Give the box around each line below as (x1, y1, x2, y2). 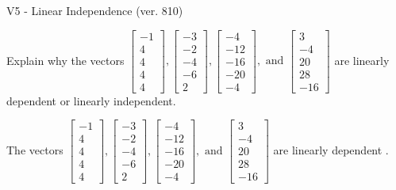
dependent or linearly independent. (6, 92, 176, 108)
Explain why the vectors (6, 51, 125, 68)
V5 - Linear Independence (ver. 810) (6, 2, 183, 18)
